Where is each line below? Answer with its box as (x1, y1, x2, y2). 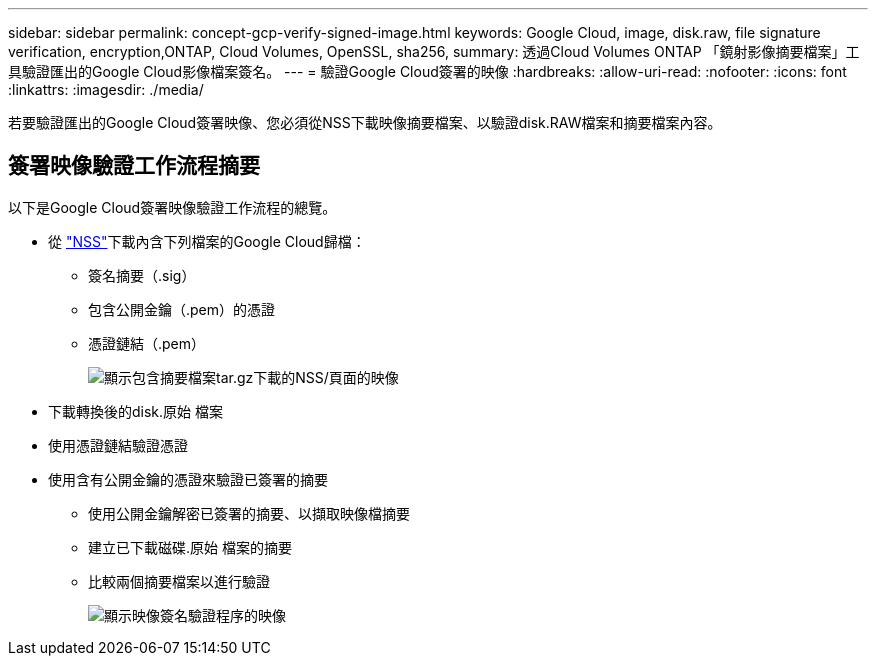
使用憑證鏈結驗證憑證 (48, 436, 188, 454)
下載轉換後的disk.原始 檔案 (48, 402, 224, 420)
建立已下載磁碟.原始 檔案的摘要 (88, 538, 292, 556)
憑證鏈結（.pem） (88, 334, 206, 352)
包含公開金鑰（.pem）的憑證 (88, 300, 276, 318)
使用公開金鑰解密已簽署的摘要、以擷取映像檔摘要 (88, 504, 410, 522)
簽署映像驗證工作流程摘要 (8, 153, 260, 179)
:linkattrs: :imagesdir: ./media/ (8, 81, 204, 98)
